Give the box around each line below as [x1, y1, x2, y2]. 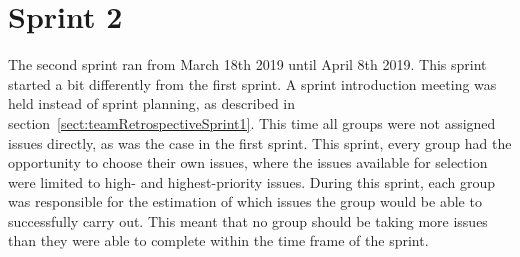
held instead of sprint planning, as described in [8, 93, 296, 114]
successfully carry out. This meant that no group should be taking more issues [8, 210, 488, 231]
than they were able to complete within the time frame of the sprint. [8, 230, 429, 251]
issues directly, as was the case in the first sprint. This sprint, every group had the [8, 132, 512, 153]
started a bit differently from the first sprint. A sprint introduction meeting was [8, 73, 497, 94]
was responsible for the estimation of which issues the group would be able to [8, 191, 482, 212]
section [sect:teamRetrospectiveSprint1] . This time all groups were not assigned [8, 112, 496, 133]
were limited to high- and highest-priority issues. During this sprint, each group [8, 171, 496, 192]
